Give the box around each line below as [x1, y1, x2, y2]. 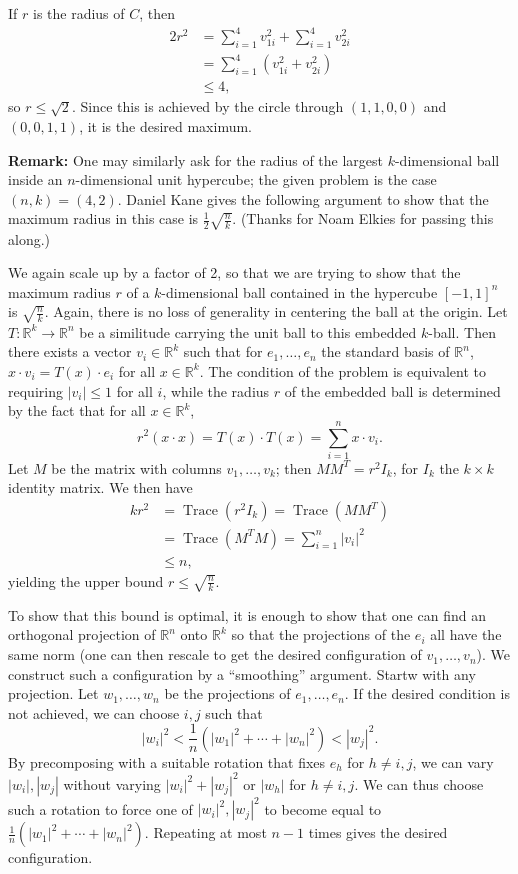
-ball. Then [428, 321, 496, 342]
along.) [8, 228, 51, 249]
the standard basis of [321, 341, 450, 362]
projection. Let [8, 683, 99, 704]
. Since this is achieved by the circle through [71, 96, 344, 117]
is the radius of [32, 3, 125, 23]
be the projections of [164, 683, 291, 704]
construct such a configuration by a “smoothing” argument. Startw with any [8, 663, 476, 684]
